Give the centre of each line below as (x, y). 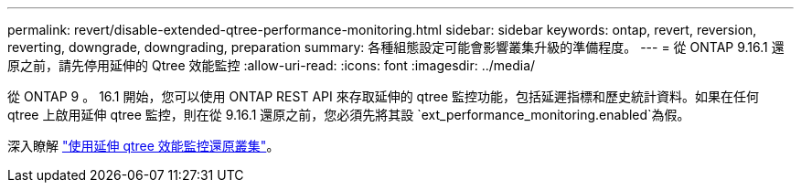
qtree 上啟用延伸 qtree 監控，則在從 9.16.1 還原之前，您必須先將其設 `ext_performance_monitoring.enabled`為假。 (349, 115)
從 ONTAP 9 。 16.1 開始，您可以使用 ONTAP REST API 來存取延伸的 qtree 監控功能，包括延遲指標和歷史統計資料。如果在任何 (384, 96)
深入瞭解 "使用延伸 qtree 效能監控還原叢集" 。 (144, 146)
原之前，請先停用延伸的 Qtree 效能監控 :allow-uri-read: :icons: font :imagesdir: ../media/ (272, 65)
